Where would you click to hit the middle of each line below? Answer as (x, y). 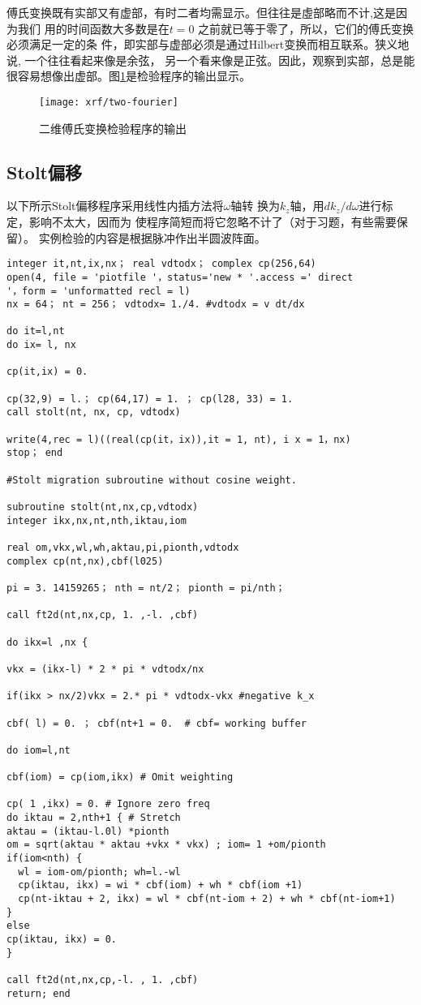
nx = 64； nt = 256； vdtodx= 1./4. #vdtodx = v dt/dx (156, 305)
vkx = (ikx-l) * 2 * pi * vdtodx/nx (105, 669)
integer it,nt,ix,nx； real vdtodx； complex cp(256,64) (161, 264)
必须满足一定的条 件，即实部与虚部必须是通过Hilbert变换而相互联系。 (191, 44)
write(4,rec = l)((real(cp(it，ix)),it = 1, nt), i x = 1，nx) (179, 439)
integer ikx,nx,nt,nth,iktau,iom (97, 520)
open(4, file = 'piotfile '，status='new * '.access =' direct (180, 277)
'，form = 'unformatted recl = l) (99, 291)
